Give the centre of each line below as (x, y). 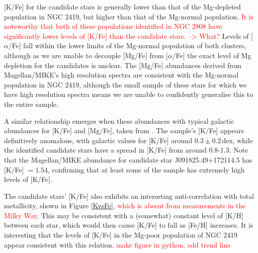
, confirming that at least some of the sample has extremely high (146, 169)
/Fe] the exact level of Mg (212, 55)
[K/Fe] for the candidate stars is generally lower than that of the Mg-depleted (123, 6)
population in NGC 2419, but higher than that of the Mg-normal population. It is (129, 16)
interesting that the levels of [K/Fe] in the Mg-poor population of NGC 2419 (121, 235)
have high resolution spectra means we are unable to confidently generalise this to (129, 94)
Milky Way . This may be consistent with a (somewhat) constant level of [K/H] (124, 215)
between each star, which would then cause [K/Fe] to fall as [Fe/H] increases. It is (129, 225)
